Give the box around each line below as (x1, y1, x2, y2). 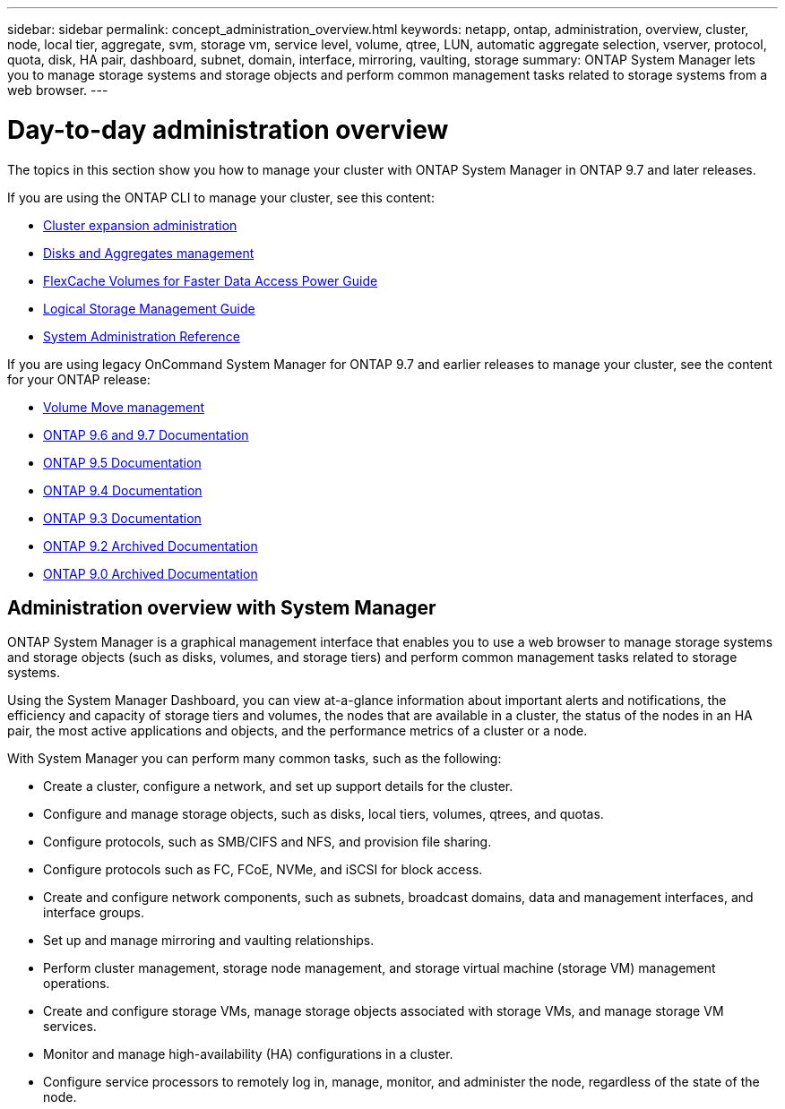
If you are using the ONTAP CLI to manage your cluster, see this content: (7, 189, 435, 205)
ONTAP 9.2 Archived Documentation (43, 537, 258, 554)
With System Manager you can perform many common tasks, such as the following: (7, 751, 502, 767)
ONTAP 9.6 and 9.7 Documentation (43, 426, 249, 443)
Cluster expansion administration (43, 217, 237, 233)
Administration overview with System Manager (7, 596, 436, 619)
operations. (43, 976, 110, 992)
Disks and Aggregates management (43, 245, 254, 261)
